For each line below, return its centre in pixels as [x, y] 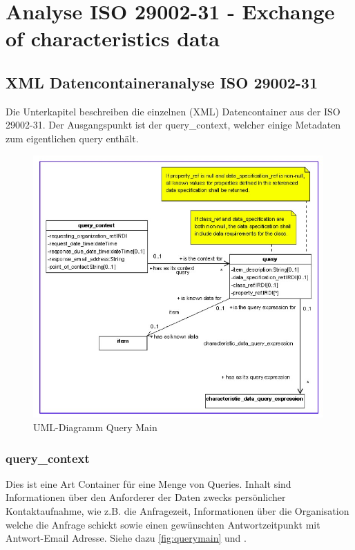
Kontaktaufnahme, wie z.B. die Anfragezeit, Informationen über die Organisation [177, 511]
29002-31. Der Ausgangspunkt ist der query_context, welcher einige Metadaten [173, 125]
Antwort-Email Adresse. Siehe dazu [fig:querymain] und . [126, 538]
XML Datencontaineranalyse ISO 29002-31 [162, 82]
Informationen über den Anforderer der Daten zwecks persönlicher [146, 497]
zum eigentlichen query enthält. [72, 138]
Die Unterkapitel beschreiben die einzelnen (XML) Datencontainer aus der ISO [173, 111]
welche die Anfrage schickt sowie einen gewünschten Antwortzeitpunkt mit [163, 524]
